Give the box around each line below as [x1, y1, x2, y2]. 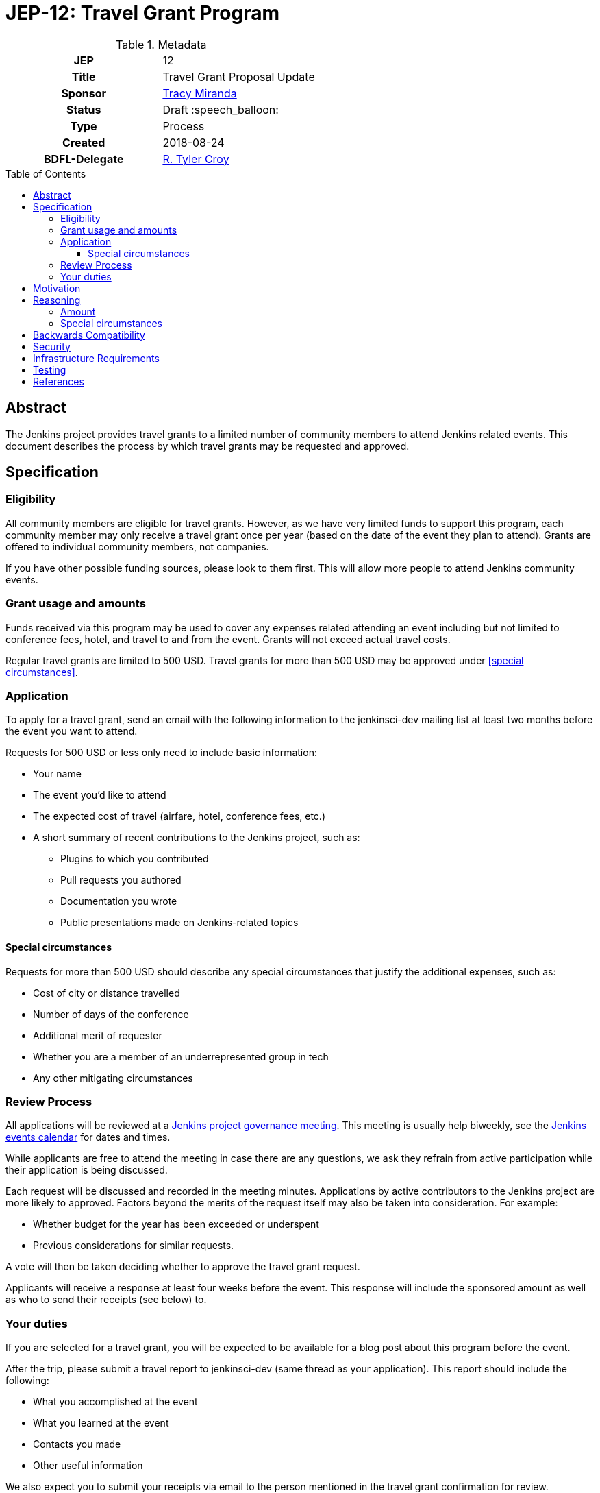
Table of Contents [5, 167, 86, 180]
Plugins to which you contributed [60, 853, 209, 865]
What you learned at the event [33, 1417, 169, 1429]
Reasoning [33, 293, 81, 306]
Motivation [33, 282, 81, 294]
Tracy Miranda [162, 86, 237, 100]
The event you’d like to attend [33, 789, 166, 801]
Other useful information [33, 1459, 143, 1472]
